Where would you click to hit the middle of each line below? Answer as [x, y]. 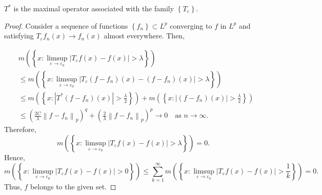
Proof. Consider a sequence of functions [66, 25]
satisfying [19, 36]
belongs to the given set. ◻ [73, 186]
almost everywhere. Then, [144, 36]
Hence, [15, 157]
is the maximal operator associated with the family [94, 8]
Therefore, [20, 129]
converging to [191, 25]
